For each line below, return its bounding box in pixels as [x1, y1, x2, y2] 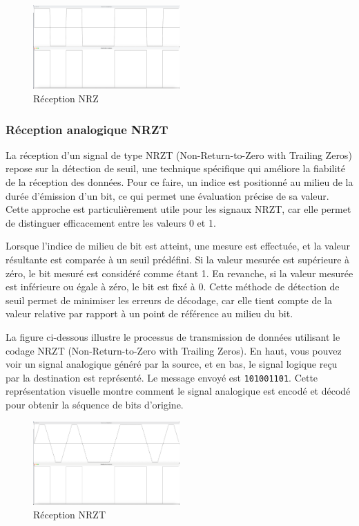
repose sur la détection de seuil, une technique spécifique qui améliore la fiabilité [6, 161, 345, 176]
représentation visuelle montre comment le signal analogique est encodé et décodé [6, 384, 351, 398]
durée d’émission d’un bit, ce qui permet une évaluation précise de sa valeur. [6, 188, 329, 203]
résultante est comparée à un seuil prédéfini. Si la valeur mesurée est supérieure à [6, 252, 350, 267]
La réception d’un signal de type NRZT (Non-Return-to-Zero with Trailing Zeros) [6, 147, 352, 162]
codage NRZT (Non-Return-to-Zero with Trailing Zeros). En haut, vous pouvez [6, 343, 342, 357]
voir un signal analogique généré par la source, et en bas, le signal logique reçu [6, 357, 338, 371]
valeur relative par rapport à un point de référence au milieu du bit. [6, 306, 293, 321]
